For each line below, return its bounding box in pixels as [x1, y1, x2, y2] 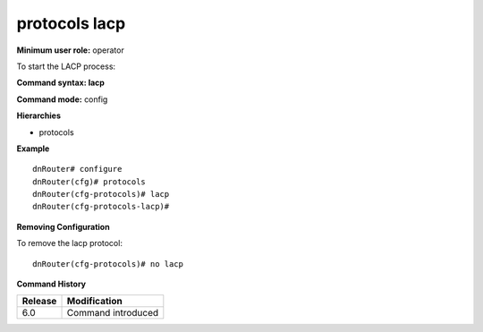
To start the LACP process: [16, 61, 116, 72]
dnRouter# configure [32, 164, 123, 175]
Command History [16, 278, 87, 290]
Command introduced [66, 307, 159, 319]
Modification [66, 295, 123, 308]
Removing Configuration [16, 221, 111, 232]
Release [21, 295, 57, 308]
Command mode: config [16, 94, 108, 105]
